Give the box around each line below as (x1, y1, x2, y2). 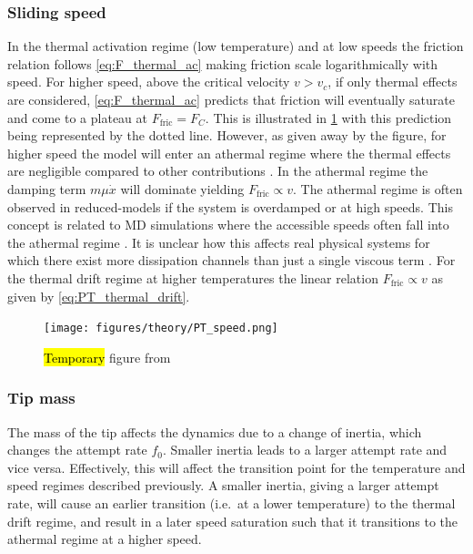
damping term (7, 179, 86, 198)
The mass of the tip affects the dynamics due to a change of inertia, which (7, 422, 422, 441)
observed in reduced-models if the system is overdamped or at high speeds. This (7, 197, 453, 216)
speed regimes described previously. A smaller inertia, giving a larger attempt (7, 476, 439, 495)
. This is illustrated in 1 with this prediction (205, 108, 452, 127)
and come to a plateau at (7, 108, 147, 127)
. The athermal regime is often (293, 179, 463, 198)
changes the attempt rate (7, 440, 147, 459)
